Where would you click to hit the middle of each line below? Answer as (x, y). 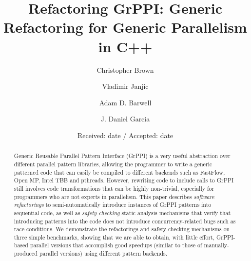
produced (26, 253)
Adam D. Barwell (125, 102)
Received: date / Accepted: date (125, 135)
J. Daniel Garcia (125, 119)
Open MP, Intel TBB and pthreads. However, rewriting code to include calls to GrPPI (124, 180)
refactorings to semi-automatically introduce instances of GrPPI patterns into (113, 205)
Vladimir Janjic (125, 86)
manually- (217, 245)
